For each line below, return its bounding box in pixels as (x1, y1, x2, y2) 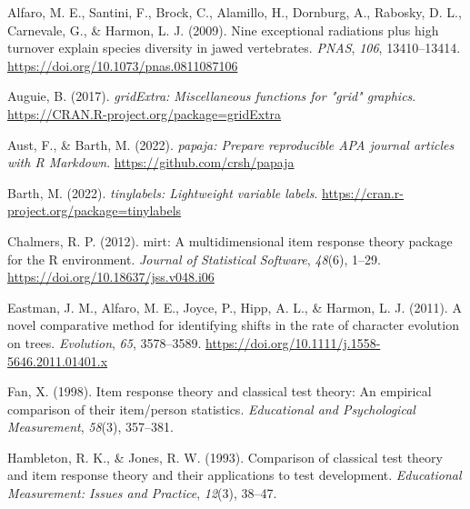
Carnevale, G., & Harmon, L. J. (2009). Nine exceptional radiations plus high (7, 20, 439, 39)
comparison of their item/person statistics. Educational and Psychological (7, 399, 415, 418)
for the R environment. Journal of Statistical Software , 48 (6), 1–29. (7, 249, 382, 268)
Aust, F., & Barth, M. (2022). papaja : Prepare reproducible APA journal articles (7, 135, 455, 154)
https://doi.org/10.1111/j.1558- (205, 333, 381, 352)
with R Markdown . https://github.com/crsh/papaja (7, 153, 295, 172)
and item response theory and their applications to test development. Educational (7, 465, 462, 484)
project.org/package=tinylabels (7, 201, 182, 220)
